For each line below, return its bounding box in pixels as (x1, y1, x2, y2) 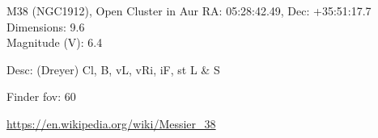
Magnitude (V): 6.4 (6, 34, 103, 51)
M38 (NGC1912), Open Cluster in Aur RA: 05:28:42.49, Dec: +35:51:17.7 (6, 2, 372, 19)
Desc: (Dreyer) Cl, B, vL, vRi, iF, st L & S (6, 61, 220, 77)
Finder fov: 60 (6, 88, 76, 105)
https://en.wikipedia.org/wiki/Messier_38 (6, 115, 216, 132)
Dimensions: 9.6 (6, 18, 85, 35)
